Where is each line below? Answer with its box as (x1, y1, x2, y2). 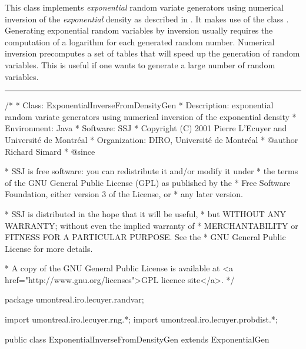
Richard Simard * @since (5, 145, 95, 157)
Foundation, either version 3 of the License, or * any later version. (5, 188, 243, 200)
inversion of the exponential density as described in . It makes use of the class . (5, 12, 289, 25)
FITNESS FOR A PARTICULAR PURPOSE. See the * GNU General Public (5, 231, 286, 243)
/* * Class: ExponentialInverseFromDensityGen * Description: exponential (5, 99, 274, 111)
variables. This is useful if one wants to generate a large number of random (5, 58, 275, 71)
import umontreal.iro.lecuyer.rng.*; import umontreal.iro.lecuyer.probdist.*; (5, 313, 278, 325)
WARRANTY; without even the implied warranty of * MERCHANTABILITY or (5, 219, 298, 231)
